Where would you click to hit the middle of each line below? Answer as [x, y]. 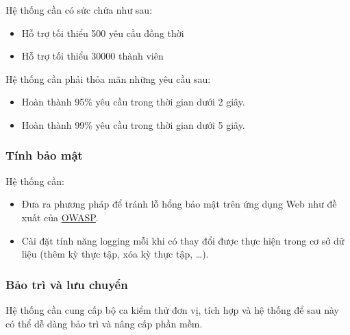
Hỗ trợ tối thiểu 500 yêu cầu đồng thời [103, 33]
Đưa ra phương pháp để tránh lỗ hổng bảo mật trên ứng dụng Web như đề [179, 204]
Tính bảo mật [44, 155]
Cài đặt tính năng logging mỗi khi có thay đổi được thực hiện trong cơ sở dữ [183, 240]
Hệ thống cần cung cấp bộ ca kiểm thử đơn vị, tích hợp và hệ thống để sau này [172, 309]
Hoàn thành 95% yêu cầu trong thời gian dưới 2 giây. [133, 102]
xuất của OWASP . [60, 217]
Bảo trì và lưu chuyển [67, 284]
